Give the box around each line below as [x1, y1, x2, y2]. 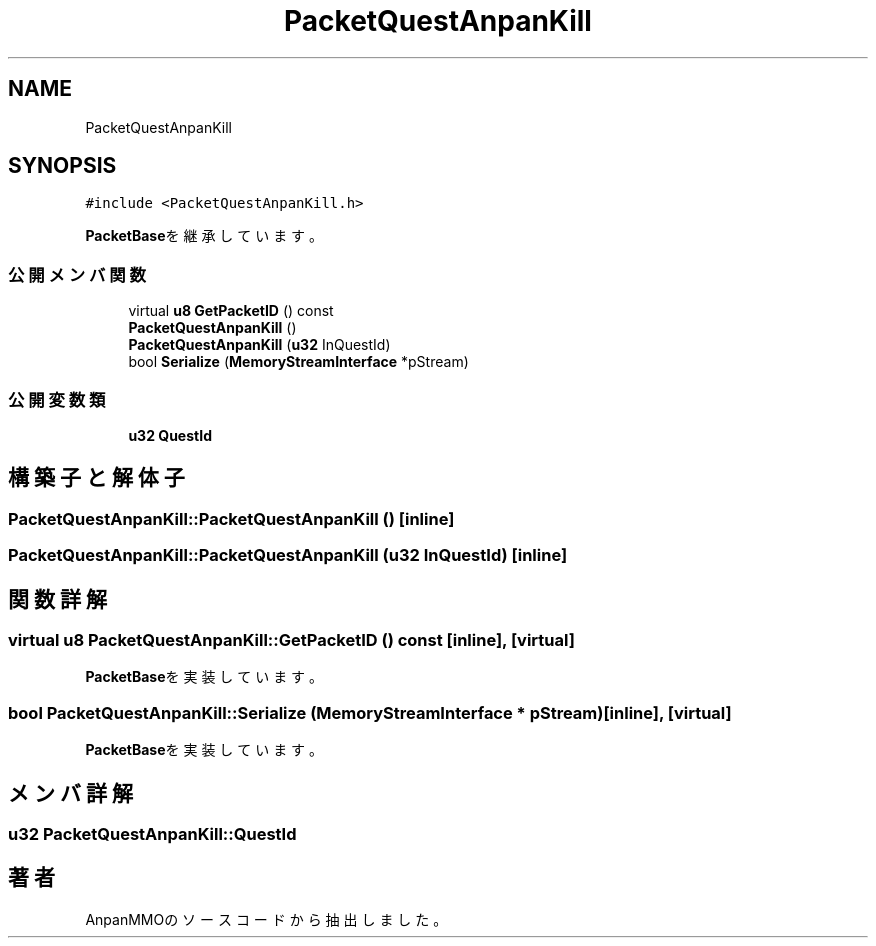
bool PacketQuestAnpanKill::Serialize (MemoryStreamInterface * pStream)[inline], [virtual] [8, 702, 732, 723]
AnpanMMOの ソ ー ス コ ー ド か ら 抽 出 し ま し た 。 [85, 910, 448, 928]
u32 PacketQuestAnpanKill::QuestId [8, 823, 297, 844]
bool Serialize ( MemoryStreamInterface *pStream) [128, 353, 469, 371]
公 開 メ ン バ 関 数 [8, 264, 146, 285]
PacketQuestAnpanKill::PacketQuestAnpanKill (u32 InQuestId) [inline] [8, 545, 568, 566]
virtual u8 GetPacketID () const [128, 302, 334, 320]
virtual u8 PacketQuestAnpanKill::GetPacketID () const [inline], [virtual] [8, 630, 575, 650]
